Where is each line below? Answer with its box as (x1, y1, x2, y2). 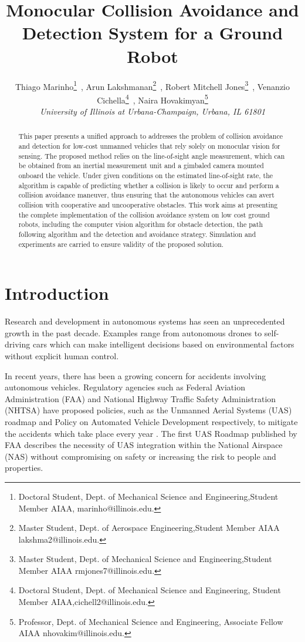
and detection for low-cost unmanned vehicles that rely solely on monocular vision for (18, 141, 280, 151)
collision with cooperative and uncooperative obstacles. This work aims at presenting (18, 199, 278, 209)
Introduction (5, 281, 109, 305)
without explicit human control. (5, 349, 119, 362)
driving (5, 338, 30, 350)
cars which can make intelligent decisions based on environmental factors (32, 338, 294, 350)
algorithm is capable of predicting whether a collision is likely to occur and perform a (18, 180, 279, 190)
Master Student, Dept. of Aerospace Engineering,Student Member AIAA (18, 521, 280, 534)
